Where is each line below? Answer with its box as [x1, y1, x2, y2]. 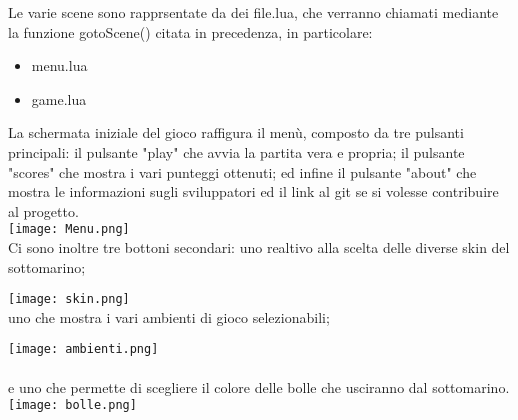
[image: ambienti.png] [8, 342, 159, 357]
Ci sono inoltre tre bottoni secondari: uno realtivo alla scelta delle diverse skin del [8, 237, 510, 257]
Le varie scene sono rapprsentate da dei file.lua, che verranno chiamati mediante [8, 2, 499, 22]
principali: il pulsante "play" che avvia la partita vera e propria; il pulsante [8, 141, 465, 162]
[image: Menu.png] [8, 222, 130, 237]
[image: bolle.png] [8, 398, 137, 413]
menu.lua [31, 55, 88, 76]
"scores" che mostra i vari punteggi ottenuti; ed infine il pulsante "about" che [8, 161, 477, 182]
